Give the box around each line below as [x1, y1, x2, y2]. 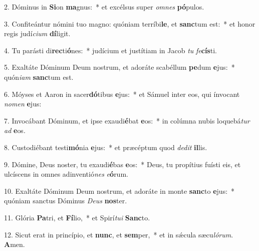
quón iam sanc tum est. [4, 71, 74, 82]
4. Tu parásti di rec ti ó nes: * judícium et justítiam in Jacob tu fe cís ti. [4, 45, 217, 55]
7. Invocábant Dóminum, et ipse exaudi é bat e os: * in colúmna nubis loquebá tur [4, 115, 250, 125]
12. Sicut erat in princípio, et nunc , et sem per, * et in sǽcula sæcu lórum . [4, 229, 233, 239]
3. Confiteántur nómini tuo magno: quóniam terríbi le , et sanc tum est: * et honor [4, 18, 255, 29]
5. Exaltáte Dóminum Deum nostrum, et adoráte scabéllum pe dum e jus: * [4, 62, 235, 72]
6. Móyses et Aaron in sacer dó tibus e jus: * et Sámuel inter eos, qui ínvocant [4, 88, 240, 99]
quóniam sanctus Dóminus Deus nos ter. [4, 195, 127, 206]
